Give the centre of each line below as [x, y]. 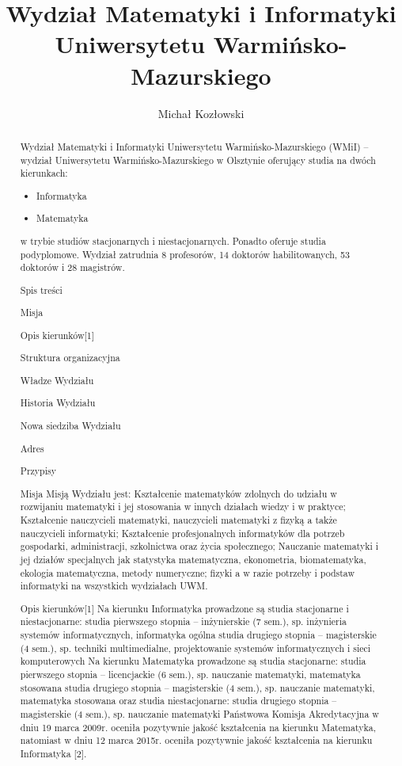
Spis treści [41, 290]
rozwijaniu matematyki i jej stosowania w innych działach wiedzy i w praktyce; [183, 507]
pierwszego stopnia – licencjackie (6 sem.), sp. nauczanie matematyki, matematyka [190, 675]
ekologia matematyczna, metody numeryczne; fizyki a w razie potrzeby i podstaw [188, 572]
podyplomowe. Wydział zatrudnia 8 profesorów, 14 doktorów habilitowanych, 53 [185, 254]
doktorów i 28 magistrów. [72, 267]
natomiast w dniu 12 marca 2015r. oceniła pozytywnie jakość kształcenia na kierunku [196, 740]
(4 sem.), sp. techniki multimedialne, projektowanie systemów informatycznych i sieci [195, 648]
